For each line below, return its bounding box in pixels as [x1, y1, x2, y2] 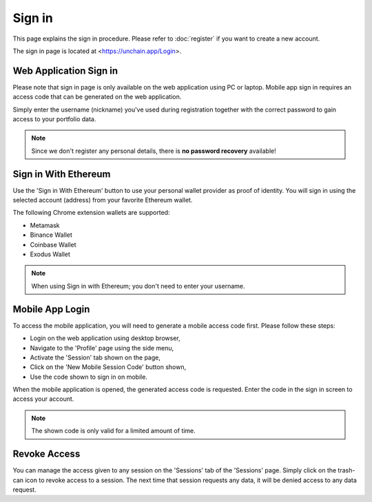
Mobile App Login [12, 303, 90, 315]
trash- [338, 466, 355, 474]
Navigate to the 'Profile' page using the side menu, [30, 344, 174, 352]
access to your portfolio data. [12, 115, 96, 123]
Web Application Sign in [12, 65, 118, 76]
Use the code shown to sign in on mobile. [30, 373, 148, 381]
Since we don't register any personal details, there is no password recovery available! [31, 147, 276, 155]
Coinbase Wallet [30, 240, 76, 249]
